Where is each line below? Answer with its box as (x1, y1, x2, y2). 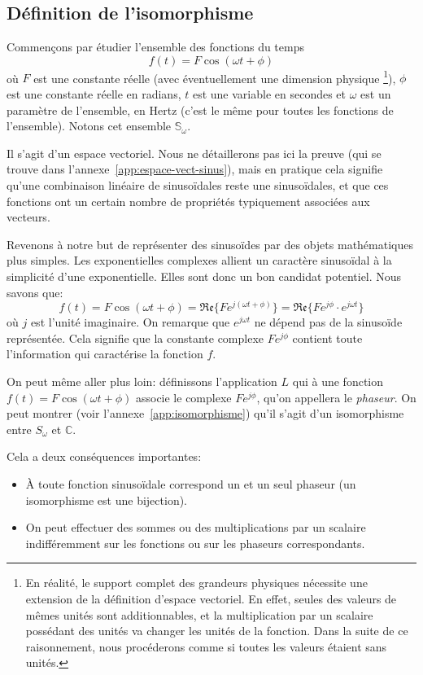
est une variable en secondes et (192, 85, 347, 103)
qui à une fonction (292, 373, 383, 390)
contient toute (292, 329, 363, 346)
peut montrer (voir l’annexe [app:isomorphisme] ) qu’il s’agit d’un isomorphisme (7, 405, 404, 422)
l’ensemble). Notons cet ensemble (7, 117, 172, 134)
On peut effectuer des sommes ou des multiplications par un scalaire (25, 519, 366, 536)
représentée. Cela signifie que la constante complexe (7, 329, 264, 346)
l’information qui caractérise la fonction (7, 345, 203, 362)
